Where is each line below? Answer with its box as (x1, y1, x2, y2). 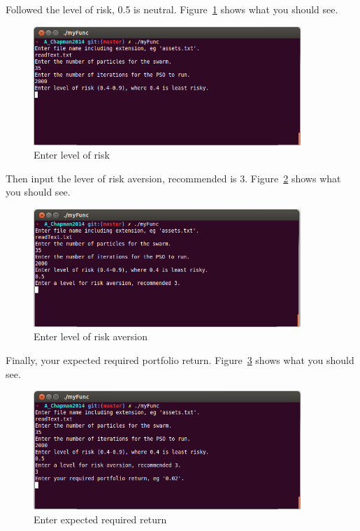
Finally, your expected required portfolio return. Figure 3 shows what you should (6, 353, 354, 368)
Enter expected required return (34, 511, 167, 526)
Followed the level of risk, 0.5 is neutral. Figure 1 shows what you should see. (6, 2, 338, 16)
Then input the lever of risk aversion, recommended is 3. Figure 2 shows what (6, 170, 341, 185)
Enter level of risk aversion (34, 329, 148, 344)
